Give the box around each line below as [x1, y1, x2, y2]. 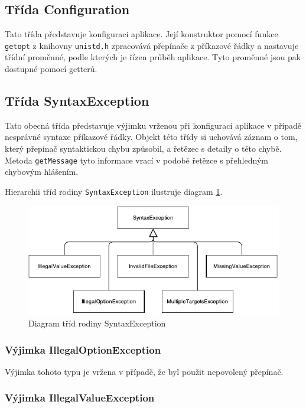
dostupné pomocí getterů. [5, 63, 97, 75]
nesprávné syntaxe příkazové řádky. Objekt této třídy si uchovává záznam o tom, [5, 130, 298, 143]
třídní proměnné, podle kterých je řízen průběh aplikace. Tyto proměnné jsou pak [5, 51, 301, 63]
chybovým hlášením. [5, 165, 79, 178]
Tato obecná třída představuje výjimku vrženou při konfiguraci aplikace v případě [5, 119, 302, 131]
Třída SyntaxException [5, 92, 149, 110]
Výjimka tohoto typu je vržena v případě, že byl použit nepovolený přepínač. [5, 365, 284, 377]
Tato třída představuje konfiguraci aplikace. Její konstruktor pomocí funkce [5, 28, 278, 40]
